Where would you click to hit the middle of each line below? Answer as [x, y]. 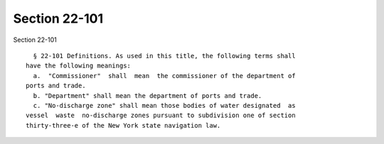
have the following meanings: [79, 66]
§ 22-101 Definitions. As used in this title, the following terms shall [164, 56]
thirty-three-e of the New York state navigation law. [123, 125]
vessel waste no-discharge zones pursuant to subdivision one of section [161, 116]
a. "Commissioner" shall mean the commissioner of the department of [164, 76]
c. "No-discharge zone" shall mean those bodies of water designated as [164, 105]
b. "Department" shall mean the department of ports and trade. [148, 95]
